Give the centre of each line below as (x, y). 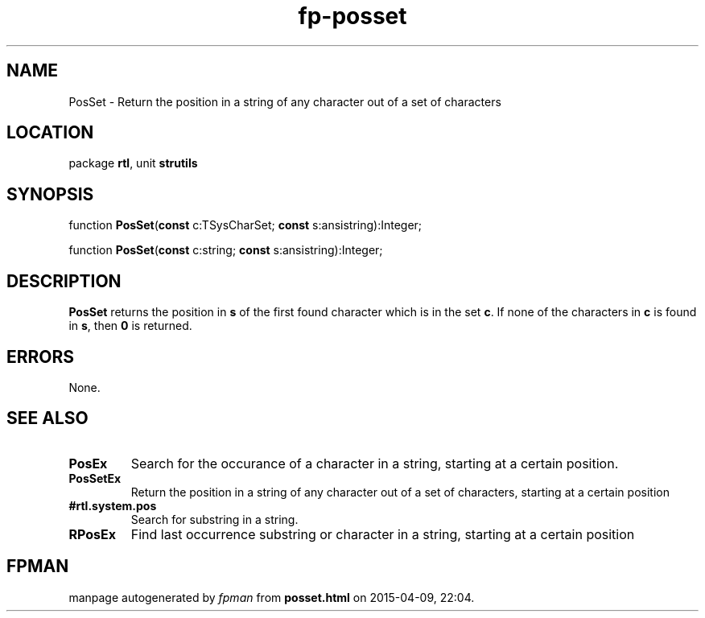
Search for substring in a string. (214, 519)
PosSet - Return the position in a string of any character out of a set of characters (285, 101)
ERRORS (41, 356)
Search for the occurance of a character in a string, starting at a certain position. (375, 463)
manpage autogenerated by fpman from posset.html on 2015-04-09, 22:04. (272, 597)
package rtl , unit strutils (133, 163)
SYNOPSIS (50, 194)
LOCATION (50, 133)
